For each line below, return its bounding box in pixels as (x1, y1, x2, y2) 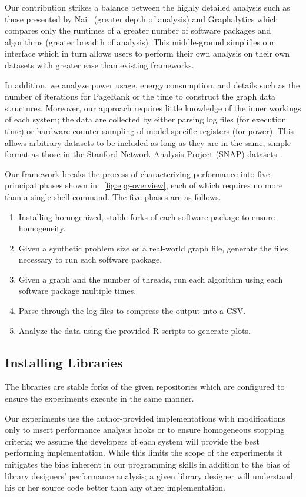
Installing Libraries (5, 353, 123, 371)
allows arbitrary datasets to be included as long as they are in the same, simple (5, 136, 291, 148)
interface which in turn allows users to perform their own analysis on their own (5, 47, 290, 59)
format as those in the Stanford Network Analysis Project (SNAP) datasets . (5, 148, 284, 160)
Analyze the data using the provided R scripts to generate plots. (18, 324, 251, 336)
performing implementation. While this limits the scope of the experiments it (5, 446, 283, 459)
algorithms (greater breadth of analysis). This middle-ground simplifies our (5, 35, 275, 48)
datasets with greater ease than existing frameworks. (5, 58, 194, 71)
